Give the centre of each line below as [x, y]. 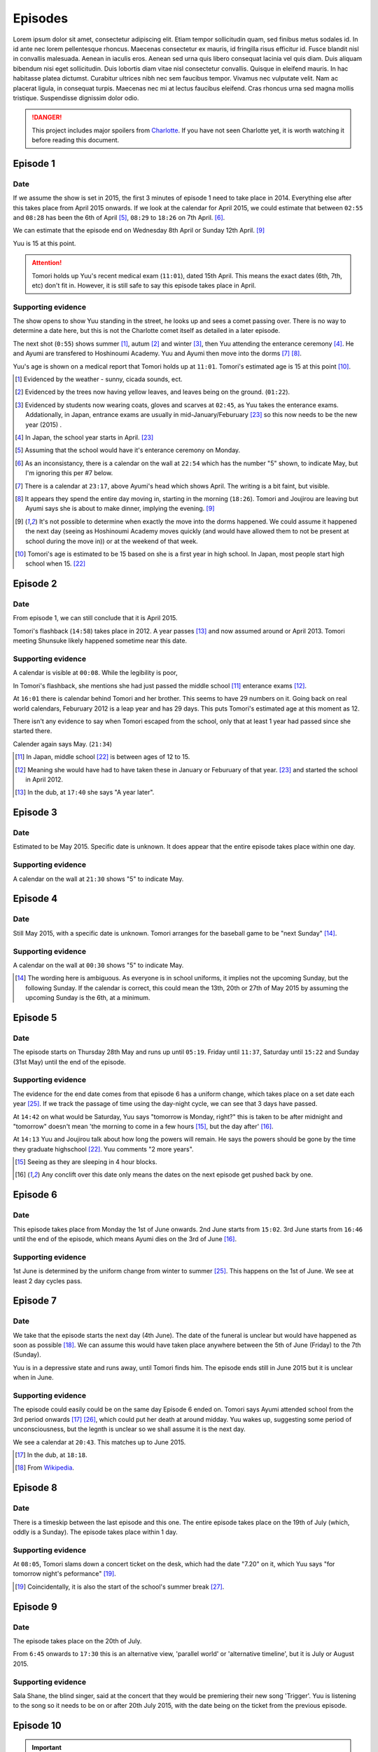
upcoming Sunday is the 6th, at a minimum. [88, 998]
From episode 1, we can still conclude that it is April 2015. [95, 618]
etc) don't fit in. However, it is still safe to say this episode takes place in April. [144, 285]
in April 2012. [44, 779]
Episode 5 [35, 1017]
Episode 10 [37, 1726]
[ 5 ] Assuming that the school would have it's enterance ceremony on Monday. [128, 450]
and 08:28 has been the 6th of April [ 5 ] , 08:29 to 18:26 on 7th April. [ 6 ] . [119, 218]
